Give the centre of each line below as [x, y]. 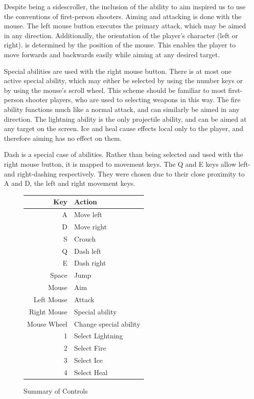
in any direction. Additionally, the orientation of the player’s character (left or [121, 35]
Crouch [85, 238]
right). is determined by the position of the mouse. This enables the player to [120, 45]
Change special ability [107, 323]
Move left [88, 214]
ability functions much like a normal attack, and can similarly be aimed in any [122, 109]
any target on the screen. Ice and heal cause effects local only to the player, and [124, 128]
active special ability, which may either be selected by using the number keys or [124, 80]
